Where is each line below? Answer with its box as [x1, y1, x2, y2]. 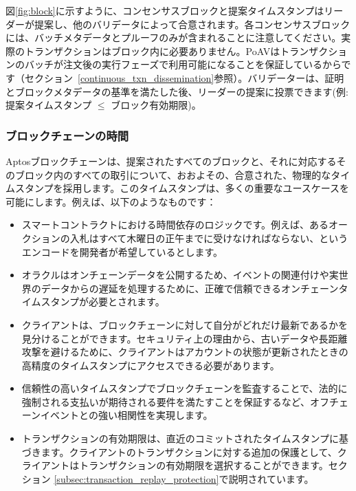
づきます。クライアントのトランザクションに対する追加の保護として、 [21, 444, 337, 459]
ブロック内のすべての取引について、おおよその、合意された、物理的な [14, 167, 331, 182]
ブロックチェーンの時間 [5, 127, 129, 144]
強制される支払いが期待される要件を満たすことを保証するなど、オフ [21, 394, 330, 408]
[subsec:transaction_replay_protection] [54, 471, 219, 485]
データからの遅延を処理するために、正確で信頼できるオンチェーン [41, 281, 339, 295]
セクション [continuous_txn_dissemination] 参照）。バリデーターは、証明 [24, 70, 344, 85]
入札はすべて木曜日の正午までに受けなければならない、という [69, 230, 348, 245]
